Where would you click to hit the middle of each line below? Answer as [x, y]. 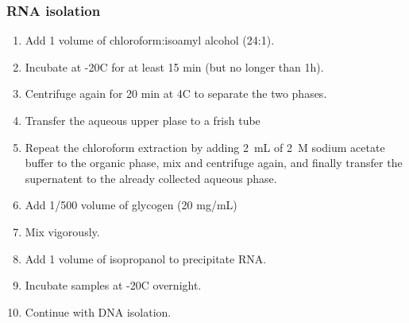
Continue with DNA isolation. [98, 311]
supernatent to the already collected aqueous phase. [151, 178]
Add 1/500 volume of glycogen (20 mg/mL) [131, 205]
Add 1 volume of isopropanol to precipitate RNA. [146, 258]
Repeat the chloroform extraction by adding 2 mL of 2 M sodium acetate [205, 147]
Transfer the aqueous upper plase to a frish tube [143, 120]
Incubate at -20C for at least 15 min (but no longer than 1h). [174, 66]
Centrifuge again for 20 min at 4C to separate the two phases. [176, 93]
